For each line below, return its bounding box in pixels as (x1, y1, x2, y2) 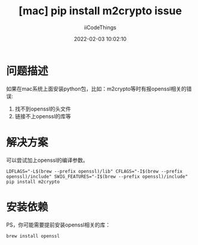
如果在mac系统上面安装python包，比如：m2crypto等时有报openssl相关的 (6, 85, 187, 92)
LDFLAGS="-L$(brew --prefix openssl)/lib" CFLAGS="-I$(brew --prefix (6, 168, 183, 174)
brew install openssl (6, 233, 60, 239)
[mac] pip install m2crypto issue (18, 4, 182, 18)
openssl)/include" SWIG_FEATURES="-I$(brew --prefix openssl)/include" (6, 174, 188, 180)
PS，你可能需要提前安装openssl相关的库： (6, 221, 111, 228)
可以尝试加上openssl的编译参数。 (6, 156, 88, 164)
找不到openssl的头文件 (14, 105, 72, 112)
